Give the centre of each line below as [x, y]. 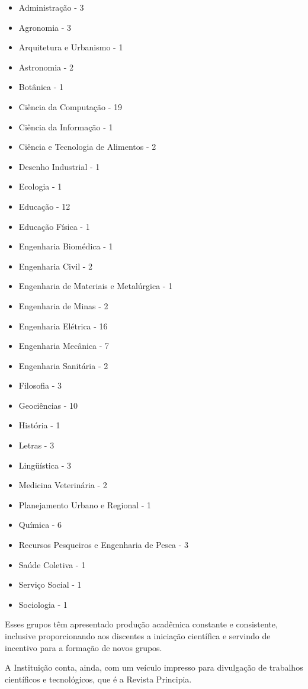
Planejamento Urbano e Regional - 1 [85, 504]
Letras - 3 [36, 445]
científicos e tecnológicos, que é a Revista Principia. [98, 679]
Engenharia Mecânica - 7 [64, 346]
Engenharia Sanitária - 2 [63, 365]
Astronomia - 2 [46, 67]
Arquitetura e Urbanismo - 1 [71, 47]
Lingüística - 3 [45, 465]
